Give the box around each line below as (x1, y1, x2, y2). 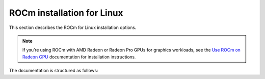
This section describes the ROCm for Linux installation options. (9, 25, 136, 30)
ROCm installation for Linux (9, 7, 123, 18)
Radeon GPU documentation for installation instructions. (22, 54, 136, 60)
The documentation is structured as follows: (9, 68, 98, 74)
